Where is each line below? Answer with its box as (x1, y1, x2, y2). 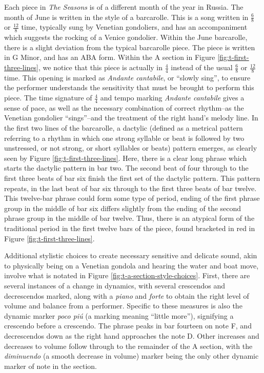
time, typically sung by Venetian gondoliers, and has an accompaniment (21, 22, 248, 32)
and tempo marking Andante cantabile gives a (100, 92, 245, 103)
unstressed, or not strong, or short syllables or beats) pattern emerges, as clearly (4, 142, 257, 153)
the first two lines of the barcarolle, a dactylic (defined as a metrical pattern (4, 122, 243, 133)
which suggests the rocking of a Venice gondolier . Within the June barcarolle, (4, 32, 248, 43)
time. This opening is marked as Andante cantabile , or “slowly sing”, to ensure (4, 72, 251, 82)
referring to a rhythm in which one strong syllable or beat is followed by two (4, 132, 245, 143)
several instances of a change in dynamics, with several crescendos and (4, 280, 226, 291)
